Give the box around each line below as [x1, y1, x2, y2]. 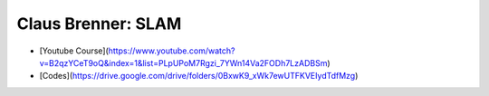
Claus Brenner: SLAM [16, 14, 182, 34]
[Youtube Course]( [39, 45, 109, 56]
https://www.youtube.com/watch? [108, 45, 235, 56]
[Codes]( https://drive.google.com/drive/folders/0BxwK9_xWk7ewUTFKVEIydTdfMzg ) [39, 71, 359, 82]
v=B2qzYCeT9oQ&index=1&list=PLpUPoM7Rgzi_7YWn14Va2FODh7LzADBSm [39, 57, 328, 68]
